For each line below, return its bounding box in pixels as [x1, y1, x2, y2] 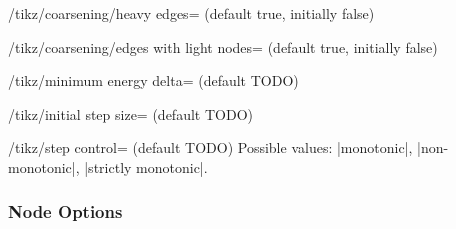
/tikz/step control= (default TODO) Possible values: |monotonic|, [8, 137, 413, 158]
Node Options [8, 199, 123, 224]
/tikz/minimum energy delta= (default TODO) [8, 70, 299, 91]
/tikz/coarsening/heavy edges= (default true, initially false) [8, 3, 375, 23]
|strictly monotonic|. [84, 156, 208, 177]
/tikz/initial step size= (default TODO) [8, 103, 253, 124]
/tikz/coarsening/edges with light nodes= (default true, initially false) [8, 36, 438, 57]
